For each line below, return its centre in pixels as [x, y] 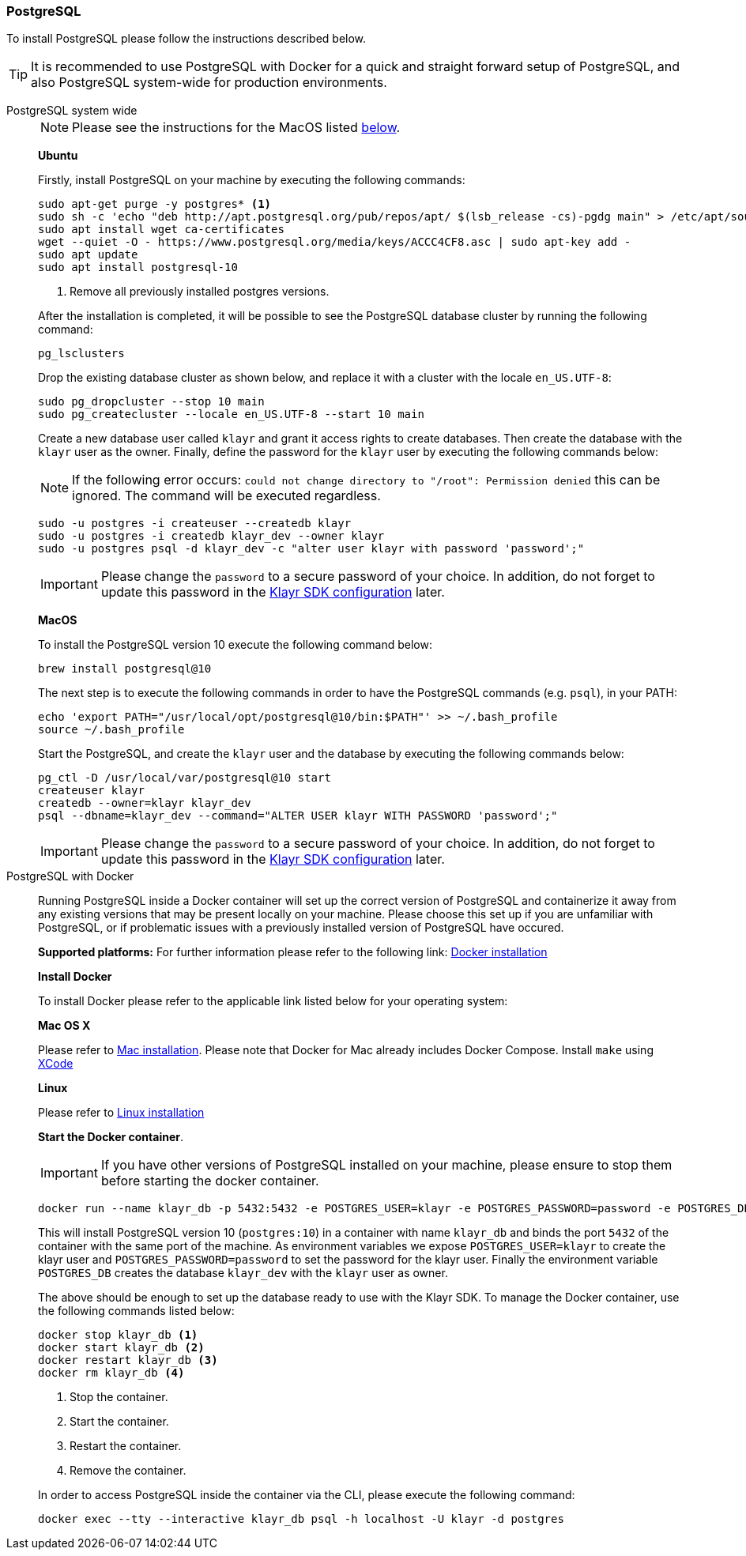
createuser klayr [91, 791]
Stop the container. [119, 1397]
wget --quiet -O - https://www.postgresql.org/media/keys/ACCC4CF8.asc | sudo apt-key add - [335, 242]
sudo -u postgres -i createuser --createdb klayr [195, 524]
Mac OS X [64, 1026]
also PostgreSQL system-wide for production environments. [209, 83]
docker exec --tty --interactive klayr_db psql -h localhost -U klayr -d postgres [301, 1519]
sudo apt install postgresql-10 [138, 267]
